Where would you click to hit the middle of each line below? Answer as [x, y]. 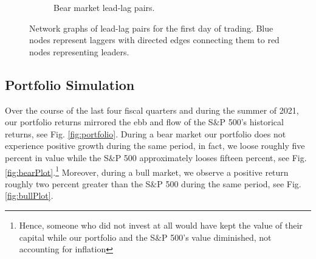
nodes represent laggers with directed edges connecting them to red [154, 40]
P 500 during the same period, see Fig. [229, 183]
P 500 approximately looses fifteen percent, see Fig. [211, 157]
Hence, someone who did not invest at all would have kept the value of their [161, 225]
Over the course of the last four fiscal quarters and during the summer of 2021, [152, 110]
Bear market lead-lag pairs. [104, 7]
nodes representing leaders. [79, 51]
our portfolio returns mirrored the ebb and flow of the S [109, 122]
